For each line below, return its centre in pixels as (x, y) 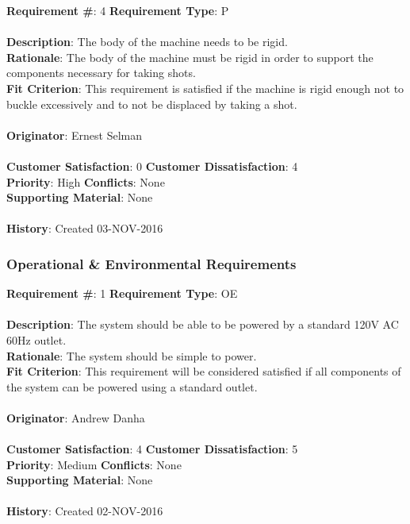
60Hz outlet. (36, 339)
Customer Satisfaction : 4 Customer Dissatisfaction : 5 (152, 449)
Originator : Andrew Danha (76, 417)
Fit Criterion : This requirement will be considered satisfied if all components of (204, 371)
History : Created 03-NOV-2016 (85, 228)
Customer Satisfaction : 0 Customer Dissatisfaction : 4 (152, 166)
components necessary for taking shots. (101, 73)
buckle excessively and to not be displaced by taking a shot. (152, 104)
